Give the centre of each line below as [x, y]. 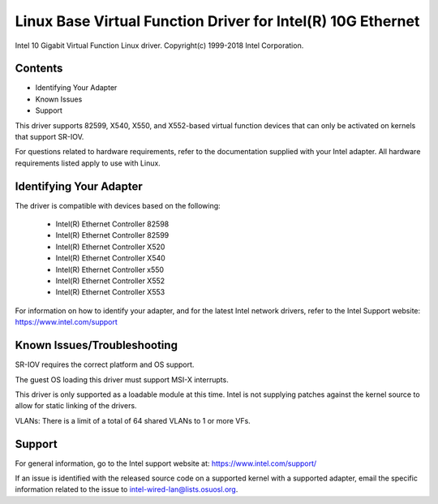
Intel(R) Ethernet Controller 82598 [112, 224]
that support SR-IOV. [49, 137]
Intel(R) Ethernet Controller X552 [110, 281]
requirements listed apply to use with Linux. [88, 163]
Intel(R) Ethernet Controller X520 [110, 247]
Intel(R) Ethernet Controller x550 [110, 269]
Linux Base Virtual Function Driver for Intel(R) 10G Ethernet [217, 21]
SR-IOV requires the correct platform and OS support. [105, 364]
